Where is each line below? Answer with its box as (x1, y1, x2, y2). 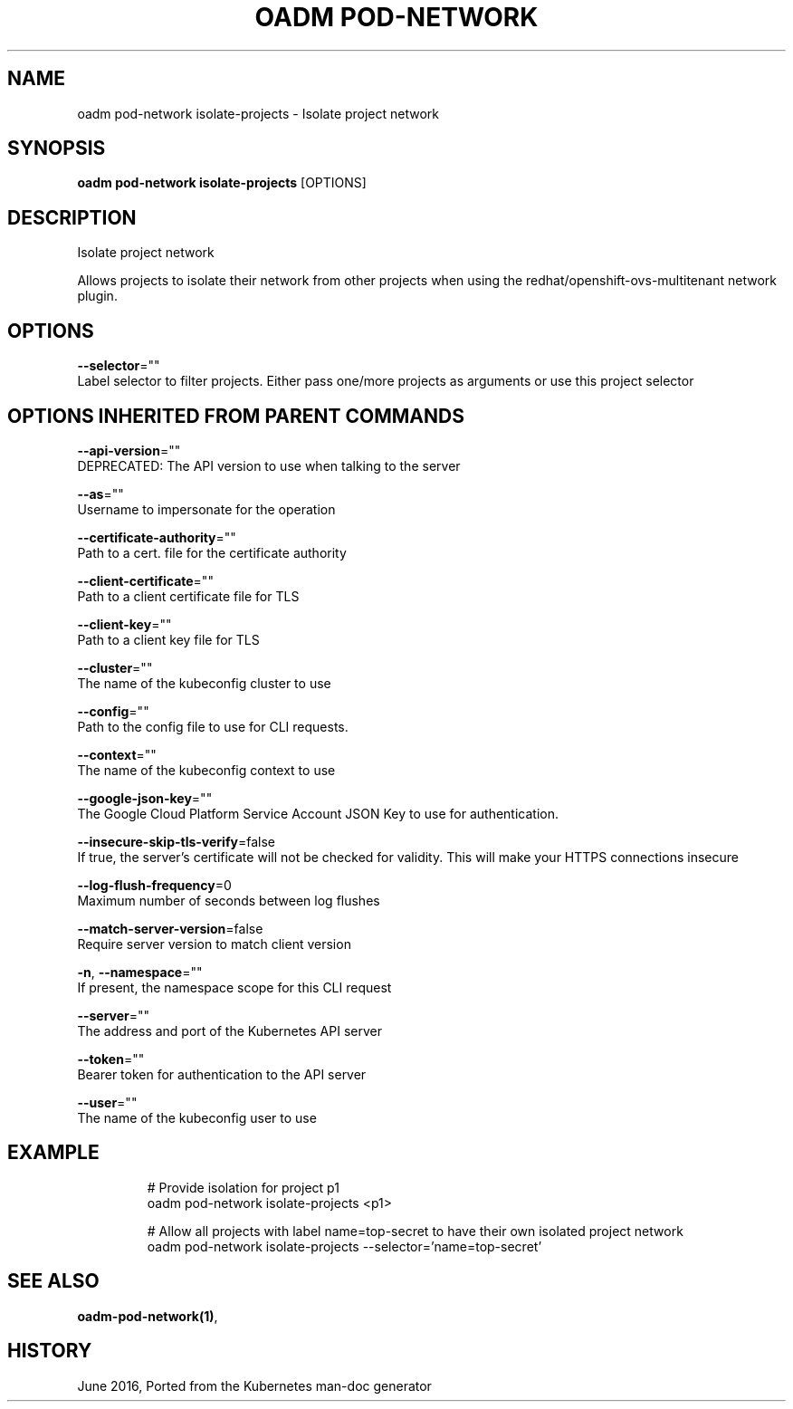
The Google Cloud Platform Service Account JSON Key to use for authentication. (77, 805, 559, 821)
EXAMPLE (7, 1141, 100, 1165)
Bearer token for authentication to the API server (77, 1066, 367, 1082)
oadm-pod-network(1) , (77, 1308, 218, 1324)
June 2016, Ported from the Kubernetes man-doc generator (77, 1377, 432, 1394)
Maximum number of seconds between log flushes (77, 892, 380, 908)
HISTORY (7, 1339, 92, 1363)
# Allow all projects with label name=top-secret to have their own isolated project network (147, 1222, 683, 1239)
